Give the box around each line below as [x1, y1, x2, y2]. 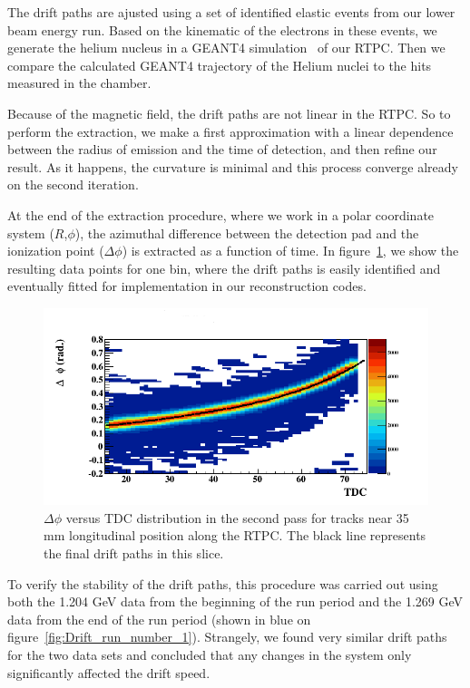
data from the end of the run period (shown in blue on [7, 609, 311, 628]
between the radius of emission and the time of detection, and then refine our [7, 140, 437, 159]
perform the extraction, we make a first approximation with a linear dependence [7, 121, 454, 141]
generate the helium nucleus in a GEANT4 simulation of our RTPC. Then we [7, 38, 446, 57]
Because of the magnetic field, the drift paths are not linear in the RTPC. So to [7, 103, 451, 122]
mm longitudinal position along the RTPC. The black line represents [44, 526, 426, 545]
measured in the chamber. [7, 73, 152, 92]
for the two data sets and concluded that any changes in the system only [7, 645, 412, 664]
